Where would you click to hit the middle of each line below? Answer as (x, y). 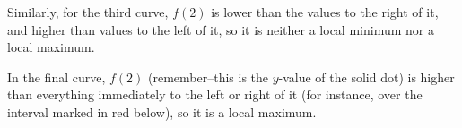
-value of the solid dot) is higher (366, 77)
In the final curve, (57, 77)
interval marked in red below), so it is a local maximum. (162, 111)
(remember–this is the (208, 77)
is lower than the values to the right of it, (325, 12)
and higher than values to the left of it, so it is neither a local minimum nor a (221, 29)
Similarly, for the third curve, (88, 12)
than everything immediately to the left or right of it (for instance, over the (215, 94)
